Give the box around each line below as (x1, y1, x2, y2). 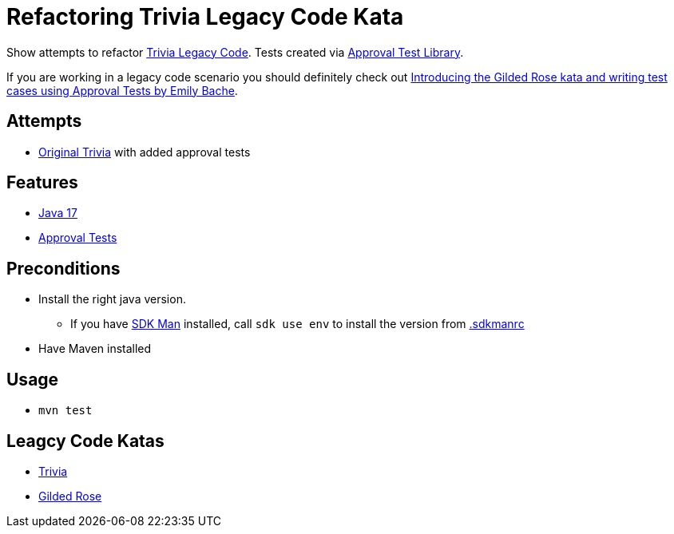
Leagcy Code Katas (6, 430, 165, 451)
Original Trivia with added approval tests (38, 144, 251, 159)
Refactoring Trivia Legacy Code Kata (6, 3, 404, 30)
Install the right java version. (38, 292, 186, 307)
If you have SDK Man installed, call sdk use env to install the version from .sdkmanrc (70, 317, 525, 331)
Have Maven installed (38, 342, 152, 356)
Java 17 (38, 206, 77, 220)
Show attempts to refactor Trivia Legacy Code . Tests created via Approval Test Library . (6, 45, 464, 59)
